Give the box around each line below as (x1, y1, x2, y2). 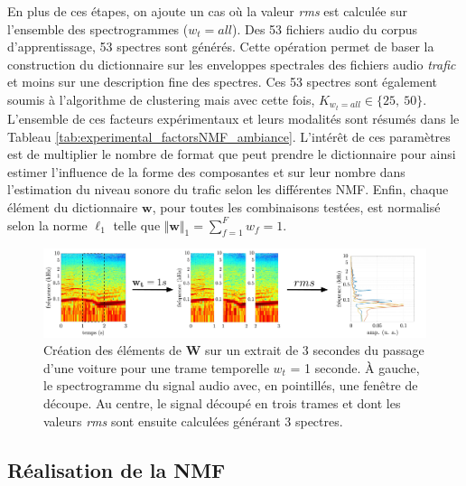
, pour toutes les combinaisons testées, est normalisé (152, 198, 441, 217)
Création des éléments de (43, 341, 182, 360)
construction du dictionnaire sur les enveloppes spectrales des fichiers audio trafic (7, 54, 456, 73)
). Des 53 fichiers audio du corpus (232, 19, 418, 38)
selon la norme (7, 215, 88, 234)
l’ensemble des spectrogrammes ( (7, 19, 189, 38)
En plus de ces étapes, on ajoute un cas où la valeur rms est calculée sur (7, 2, 408, 20)
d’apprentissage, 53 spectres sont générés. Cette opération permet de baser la (7, 37, 434, 56)
